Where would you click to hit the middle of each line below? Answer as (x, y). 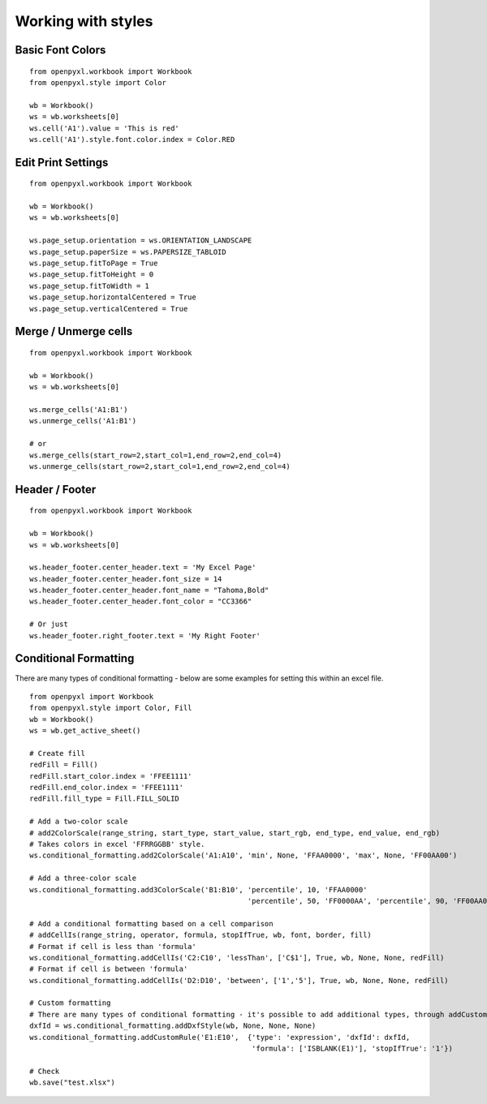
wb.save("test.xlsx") (72, 1083)
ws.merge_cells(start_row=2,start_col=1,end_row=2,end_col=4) (156, 455)
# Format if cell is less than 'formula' (113, 946)
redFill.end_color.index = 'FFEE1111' (107, 788)
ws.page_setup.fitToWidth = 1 (90, 286)
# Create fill (57, 753)
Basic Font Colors (60, 50)
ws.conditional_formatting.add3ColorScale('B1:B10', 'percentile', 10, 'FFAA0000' (198, 889)
